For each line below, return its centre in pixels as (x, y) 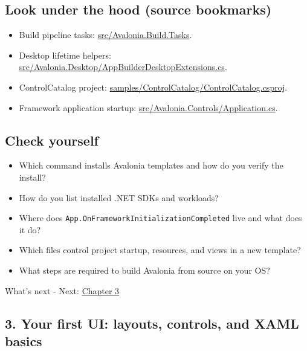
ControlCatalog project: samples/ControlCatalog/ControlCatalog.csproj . (153, 87)
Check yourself (52, 140)
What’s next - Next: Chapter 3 (62, 290)
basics (24, 340)
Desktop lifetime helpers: (65, 55)
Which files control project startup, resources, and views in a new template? (160, 250)
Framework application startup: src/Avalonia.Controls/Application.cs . (148, 107)
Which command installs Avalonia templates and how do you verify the (151, 165)
